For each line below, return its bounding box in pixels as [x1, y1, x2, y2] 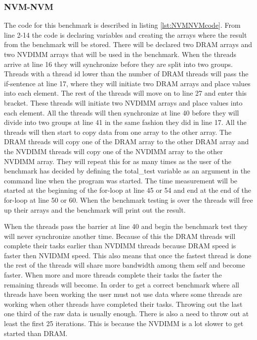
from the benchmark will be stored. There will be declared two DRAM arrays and [4, 39, 253, 50]
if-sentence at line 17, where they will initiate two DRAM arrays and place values [4, 78, 251, 88]
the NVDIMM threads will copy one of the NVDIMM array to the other [4, 146, 223, 156]
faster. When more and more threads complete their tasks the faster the [4, 270, 222, 280]
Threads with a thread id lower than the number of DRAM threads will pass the [4, 68, 249, 79]
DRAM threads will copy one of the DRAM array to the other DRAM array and [4, 136, 249, 147]
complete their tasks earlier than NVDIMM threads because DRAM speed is [4, 240, 236, 251]
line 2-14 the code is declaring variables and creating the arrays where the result [4, 29, 247, 40]
